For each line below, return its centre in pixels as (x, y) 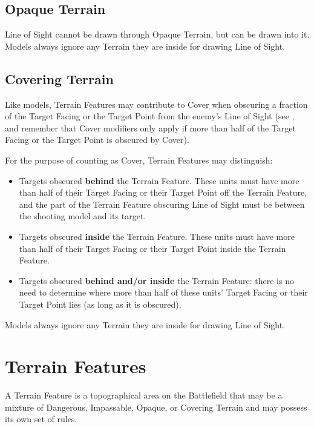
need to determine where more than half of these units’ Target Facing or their (163, 292)
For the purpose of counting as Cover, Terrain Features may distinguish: (139, 160)
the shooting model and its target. (83, 216)
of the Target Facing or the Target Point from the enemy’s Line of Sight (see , (150, 116)
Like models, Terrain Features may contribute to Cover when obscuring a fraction (156, 104)
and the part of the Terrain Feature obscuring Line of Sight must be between (162, 204)
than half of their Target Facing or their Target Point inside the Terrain (152, 248)
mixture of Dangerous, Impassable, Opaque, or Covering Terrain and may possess (156, 407)
